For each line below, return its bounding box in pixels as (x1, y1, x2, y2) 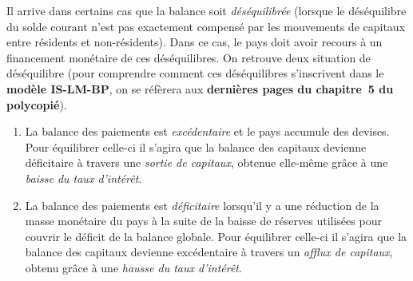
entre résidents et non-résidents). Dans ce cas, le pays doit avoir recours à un (6, 34, 383, 50)
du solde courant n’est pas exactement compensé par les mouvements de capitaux (6, 18, 406, 34)
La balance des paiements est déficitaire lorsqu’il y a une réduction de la (25, 196, 379, 213)
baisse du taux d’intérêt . (25, 169, 142, 186)
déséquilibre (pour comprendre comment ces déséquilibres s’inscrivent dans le (6, 65, 384, 81)
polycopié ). (6, 96, 67, 113)
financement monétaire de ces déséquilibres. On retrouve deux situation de (6, 49, 371, 65)
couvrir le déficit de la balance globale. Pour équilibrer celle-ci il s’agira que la (25, 228, 407, 244)
